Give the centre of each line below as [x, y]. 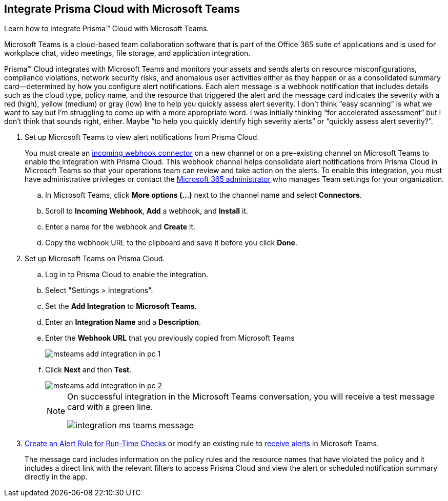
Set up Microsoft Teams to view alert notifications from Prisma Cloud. [142, 137]
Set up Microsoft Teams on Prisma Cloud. [95, 259]
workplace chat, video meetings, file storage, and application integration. [127, 53]
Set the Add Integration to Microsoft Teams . [121, 306]
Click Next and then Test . [88, 370]
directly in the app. [56, 477]
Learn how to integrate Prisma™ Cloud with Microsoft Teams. [107, 29]
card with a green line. [110, 407]
